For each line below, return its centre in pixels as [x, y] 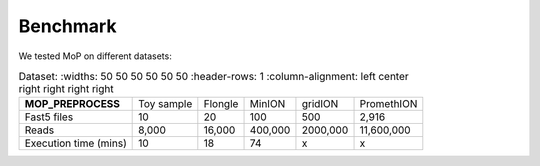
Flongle [221, 104]
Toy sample [165, 104]
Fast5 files [49, 117]
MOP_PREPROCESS [72, 104]
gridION [320, 104]
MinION [267, 104]
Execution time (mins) [75, 143]
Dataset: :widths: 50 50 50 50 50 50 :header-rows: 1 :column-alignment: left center [213, 77]
